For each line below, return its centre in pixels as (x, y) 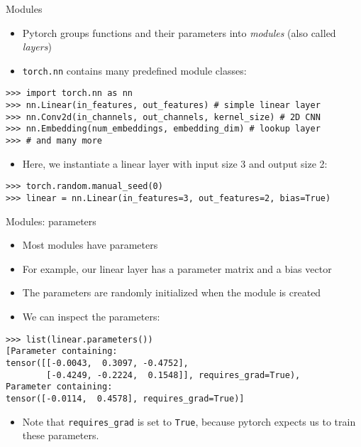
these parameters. (61, 435)
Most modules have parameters (90, 245)
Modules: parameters (51, 221)
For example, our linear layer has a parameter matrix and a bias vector (177, 268)
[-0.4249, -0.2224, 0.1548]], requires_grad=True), (173, 375)
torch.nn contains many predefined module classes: (134, 70)
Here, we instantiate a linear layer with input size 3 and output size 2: (175, 163)
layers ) (37, 47)
